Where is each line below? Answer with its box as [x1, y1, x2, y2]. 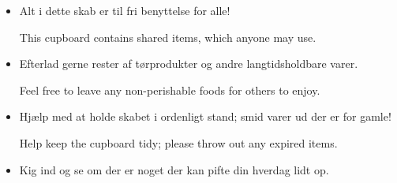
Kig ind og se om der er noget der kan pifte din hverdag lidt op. [19, 161, 329, 177]
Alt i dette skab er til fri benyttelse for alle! [19, 2, 230, 18]
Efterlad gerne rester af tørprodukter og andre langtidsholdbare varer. [19, 55, 358, 72]
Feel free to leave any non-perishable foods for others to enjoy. [19, 81, 320, 98]
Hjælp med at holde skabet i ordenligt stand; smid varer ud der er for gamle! [19, 108, 391, 125]
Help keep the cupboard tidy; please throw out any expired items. [19, 134, 338, 151]
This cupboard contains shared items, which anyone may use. [19, 28, 316, 45]
